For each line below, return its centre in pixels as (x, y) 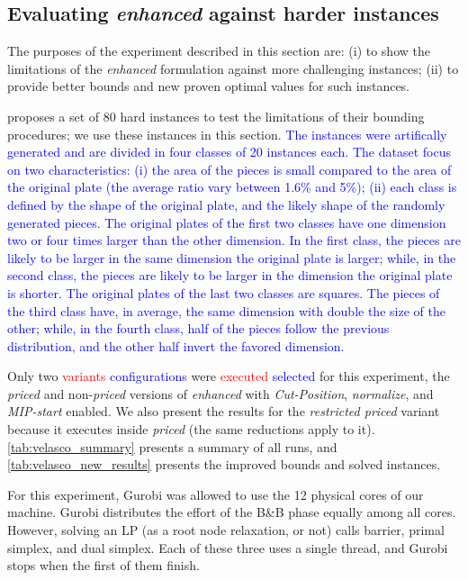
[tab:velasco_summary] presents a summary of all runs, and (172, 446)
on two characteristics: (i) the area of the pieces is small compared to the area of (229, 169)
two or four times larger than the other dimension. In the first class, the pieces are (234, 240)
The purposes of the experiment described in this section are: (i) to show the (219, 51)
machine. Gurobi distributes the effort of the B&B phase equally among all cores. (232, 512)
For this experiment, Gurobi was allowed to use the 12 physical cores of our (216, 494)
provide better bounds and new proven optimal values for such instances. (209, 86)
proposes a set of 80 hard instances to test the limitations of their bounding (216, 116)
